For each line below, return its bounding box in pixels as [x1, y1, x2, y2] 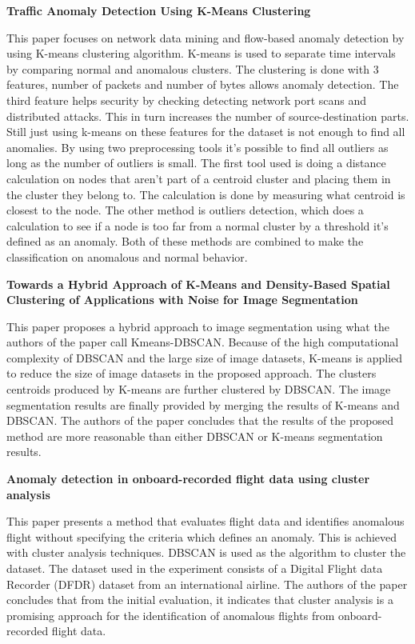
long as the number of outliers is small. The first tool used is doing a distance [6, 154, 386, 171]
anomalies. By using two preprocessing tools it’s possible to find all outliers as [6, 138, 389, 155]
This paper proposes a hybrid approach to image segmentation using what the [6, 318, 389, 334]
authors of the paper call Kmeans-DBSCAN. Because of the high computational [6, 334, 399, 350]
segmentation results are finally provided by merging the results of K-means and [6, 396, 400, 413]
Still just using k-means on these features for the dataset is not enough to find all [6, 123, 405, 140]
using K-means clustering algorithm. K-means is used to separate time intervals [6, 45, 396, 62]
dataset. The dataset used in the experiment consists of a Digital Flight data [6, 560, 383, 576]
